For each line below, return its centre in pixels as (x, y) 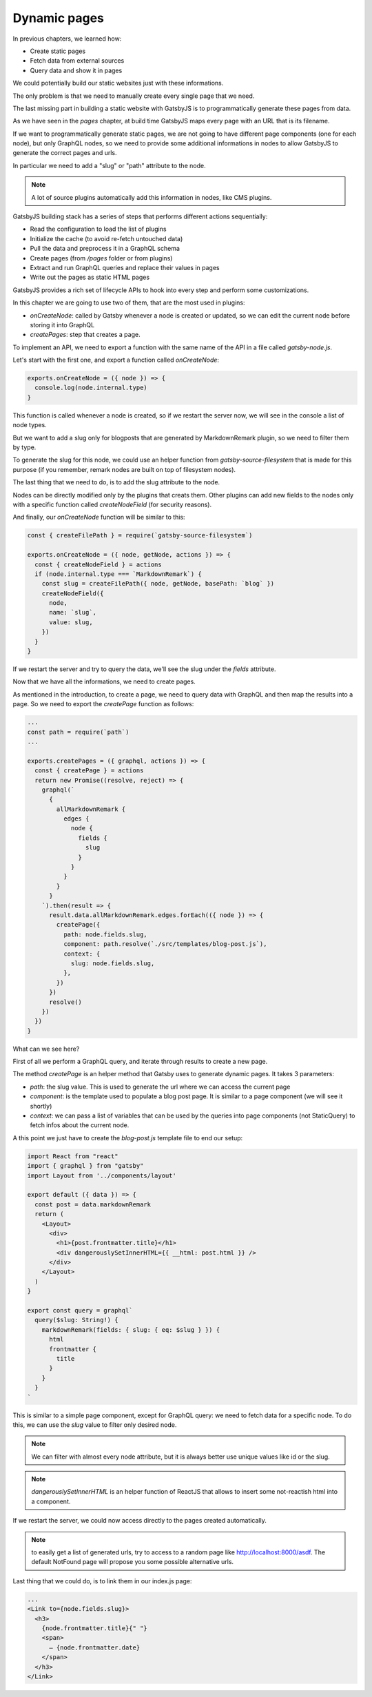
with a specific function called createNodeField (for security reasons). (112, 504)
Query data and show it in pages (76, 70)
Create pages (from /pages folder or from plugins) (101, 258)
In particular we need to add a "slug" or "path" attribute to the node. (109, 165)
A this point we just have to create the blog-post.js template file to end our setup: (128, 1138)
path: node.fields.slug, (105, 934)
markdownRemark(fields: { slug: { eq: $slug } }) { (131, 1329)
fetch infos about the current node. (80, 1125)
